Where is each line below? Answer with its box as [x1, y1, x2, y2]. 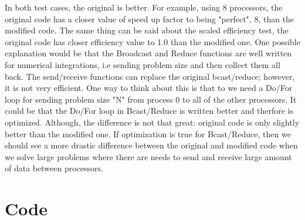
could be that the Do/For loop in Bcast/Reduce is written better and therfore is [5, 104, 293, 117]
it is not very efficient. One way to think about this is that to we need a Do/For [5, 82, 293, 94]
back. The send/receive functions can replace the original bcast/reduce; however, [5, 70, 295, 82]
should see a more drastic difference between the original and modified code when [5, 139, 298, 151]
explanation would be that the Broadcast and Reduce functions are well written [5, 47, 292, 59]
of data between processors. [5, 162, 103, 174]
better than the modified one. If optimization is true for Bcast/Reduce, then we [5, 127, 291, 140]
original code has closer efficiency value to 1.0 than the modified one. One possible [5, 35, 300, 48]
